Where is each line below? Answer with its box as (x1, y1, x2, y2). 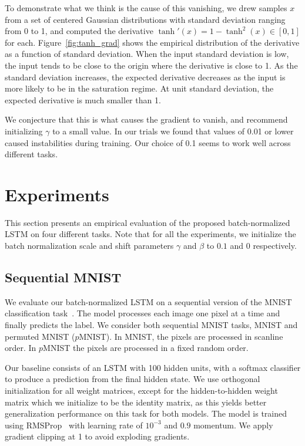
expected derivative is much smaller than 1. (5, 93, 161, 106)
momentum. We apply (193, 418, 273, 431)
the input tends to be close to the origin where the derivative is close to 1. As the (5, 59, 298, 71)
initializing (5, 124, 43, 137)
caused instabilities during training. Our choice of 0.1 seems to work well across (5, 136, 291, 148)
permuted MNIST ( (5, 330, 75, 342)
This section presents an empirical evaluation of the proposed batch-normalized (5, 216, 290, 228)
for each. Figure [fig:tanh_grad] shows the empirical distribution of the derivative (5, 36, 300, 48)
